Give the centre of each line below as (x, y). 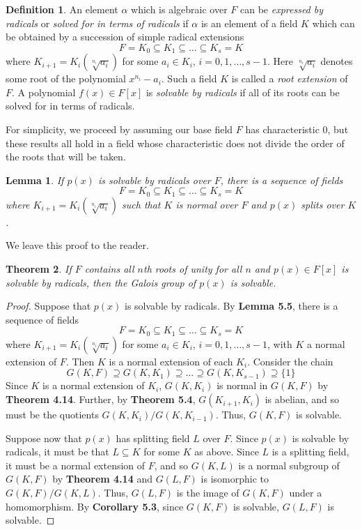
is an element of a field (249, 23)
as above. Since (227, 452)
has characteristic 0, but (297, 129)
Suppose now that (44, 438)
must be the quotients (52, 415)
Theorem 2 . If (39, 269)
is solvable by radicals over (154, 180)
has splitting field (153, 438)
